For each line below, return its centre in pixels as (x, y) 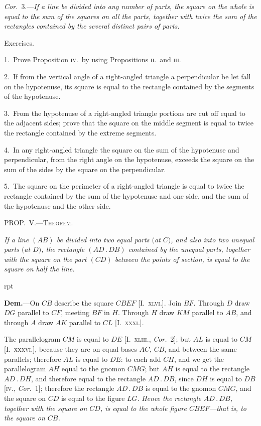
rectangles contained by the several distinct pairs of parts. (92, 26)
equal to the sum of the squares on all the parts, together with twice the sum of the (130, 16)
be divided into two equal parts (103, 239)
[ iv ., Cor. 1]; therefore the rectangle (59, 388)
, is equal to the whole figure (143, 408)
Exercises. (19, 42)
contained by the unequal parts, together (189, 249)
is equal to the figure (93, 398)
